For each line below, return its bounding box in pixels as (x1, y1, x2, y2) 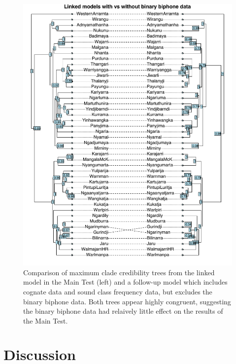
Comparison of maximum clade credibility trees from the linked (23, 267, 215, 277)
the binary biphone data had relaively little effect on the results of (23, 306, 223, 316)
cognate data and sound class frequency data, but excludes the (23, 286, 212, 296)
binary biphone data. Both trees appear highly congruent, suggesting (23, 296, 231, 306)
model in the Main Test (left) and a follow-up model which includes (23, 277, 228, 287)
